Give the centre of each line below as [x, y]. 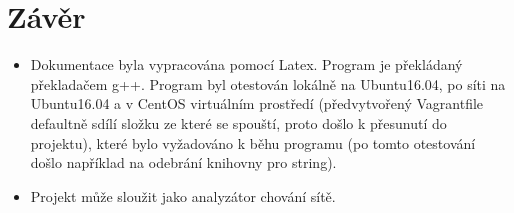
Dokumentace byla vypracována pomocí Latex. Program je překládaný [246, 64]
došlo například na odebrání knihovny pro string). [183, 162]
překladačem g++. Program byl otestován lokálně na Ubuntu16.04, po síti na [268, 83]
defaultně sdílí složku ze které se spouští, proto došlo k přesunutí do [238, 122]
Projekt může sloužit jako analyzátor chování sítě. [183, 195]
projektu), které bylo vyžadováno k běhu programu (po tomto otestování [253, 142]
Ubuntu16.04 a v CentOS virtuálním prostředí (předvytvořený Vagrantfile [257, 103]
